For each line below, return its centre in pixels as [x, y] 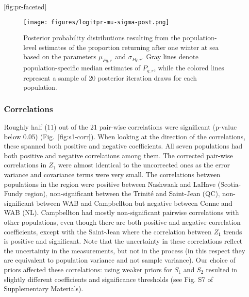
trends [233, 231]
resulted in [222, 269]
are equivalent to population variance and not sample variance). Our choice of [120, 260]
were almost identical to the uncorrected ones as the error [144, 165]
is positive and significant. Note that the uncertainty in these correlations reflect [123, 241]
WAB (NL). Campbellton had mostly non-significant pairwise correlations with [122, 212]
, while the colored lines [189, 68]
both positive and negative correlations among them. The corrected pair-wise [118, 155]
